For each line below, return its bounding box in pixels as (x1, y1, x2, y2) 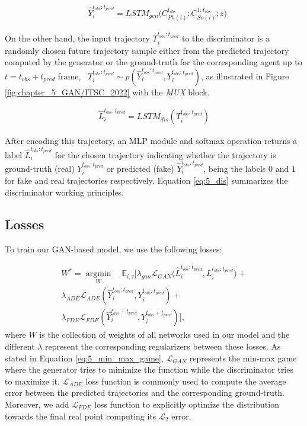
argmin (85, 270, 111, 278)
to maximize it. (5, 374, 60, 387)
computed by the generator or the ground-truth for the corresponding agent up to (5, 56, 302, 68)
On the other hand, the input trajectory (5, 32, 150, 44)
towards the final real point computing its (5, 409, 156, 422)
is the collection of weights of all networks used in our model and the (39, 328, 290, 341)
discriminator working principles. (5, 185, 124, 198)
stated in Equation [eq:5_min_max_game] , (5, 351, 164, 364)
